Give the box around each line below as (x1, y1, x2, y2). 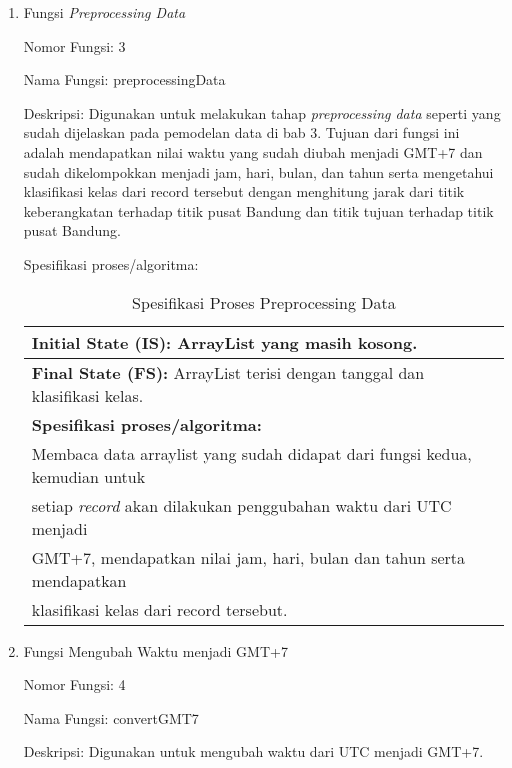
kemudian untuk (31, 464, 146, 488)
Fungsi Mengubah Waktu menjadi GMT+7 (23, 640, 288, 661)
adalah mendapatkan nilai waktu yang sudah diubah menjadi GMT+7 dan (23, 141, 483, 162)
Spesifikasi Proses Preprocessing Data (132, 290, 396, 314)
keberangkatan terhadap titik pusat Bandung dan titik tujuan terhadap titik (23, 200, 494, 221)
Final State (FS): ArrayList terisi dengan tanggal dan (31, 360, 425, 384)
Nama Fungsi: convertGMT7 (23, 707, 199, 728)
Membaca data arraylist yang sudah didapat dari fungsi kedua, (31, 441, 472, 465)
